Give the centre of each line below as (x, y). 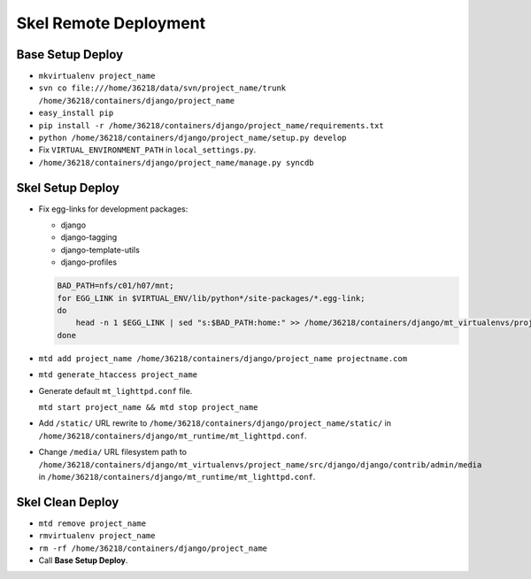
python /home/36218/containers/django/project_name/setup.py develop (192, 138)
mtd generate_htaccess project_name (118, 375)
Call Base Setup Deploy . (83, 560)
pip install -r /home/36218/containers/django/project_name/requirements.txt (211, 125)
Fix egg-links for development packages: (113, 209)
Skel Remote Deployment (111, 23)
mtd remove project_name (92, 523)
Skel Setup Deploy (68, 187)
